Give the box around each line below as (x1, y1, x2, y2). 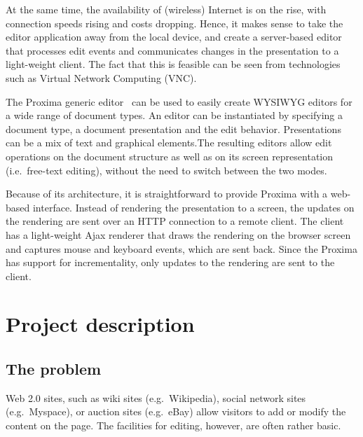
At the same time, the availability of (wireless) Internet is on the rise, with (6, 2, 327, 16)
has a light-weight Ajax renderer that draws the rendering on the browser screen (6, 227, 351, 242)
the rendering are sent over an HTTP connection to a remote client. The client (6, 214, 344, 228)
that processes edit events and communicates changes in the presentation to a (6, 43, 339, 57)
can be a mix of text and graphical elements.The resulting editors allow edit (6, 135, 332, 150)
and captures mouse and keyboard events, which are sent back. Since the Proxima (6, 241, 357, 256)
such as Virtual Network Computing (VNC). (6, 70, 197, 85)
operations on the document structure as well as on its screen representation (6, 148, 334, 163)
